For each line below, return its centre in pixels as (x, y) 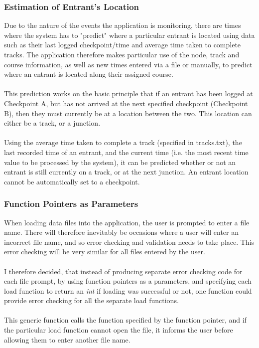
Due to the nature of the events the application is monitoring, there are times (123, 25)
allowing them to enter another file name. (67, 339)
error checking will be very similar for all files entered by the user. (105, 252)
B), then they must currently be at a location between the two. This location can (128, 113)
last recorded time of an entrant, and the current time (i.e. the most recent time (126, 152)
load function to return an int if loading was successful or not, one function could (128, 290)
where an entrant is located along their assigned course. (89, 74)
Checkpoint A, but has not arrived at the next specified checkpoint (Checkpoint (126, 103)
